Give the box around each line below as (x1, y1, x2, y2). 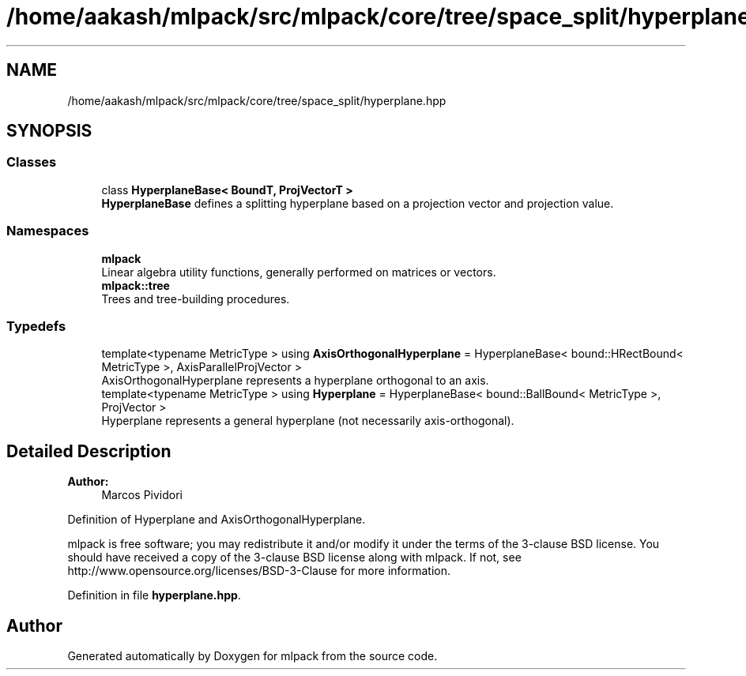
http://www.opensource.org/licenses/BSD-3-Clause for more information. (67, 564, 450, 578)
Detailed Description (6, 441, 171, 461)
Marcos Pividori (101, 488, 183, 502)
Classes (6, 154, 57, 171)
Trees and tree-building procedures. (101, 291, 290, 306)
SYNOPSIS (6, 121, 92, 141)
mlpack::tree (101, 278, 170, 292)
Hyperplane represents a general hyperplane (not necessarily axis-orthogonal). (101, 414, 514, 428)
